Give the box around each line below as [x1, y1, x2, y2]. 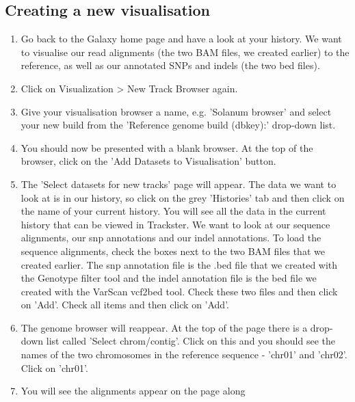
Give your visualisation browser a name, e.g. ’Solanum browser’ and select [21, 104, 332, 118]
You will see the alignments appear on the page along [21, 384, 246, 398]
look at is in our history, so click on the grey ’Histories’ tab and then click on [21, 190, 345, 204]
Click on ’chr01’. [21, 360, 88, 375]
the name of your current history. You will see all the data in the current [21, 204, 326, 218]
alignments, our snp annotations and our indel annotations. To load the [21, 230, 321, 245]
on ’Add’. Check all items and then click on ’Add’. [21, 297, 229, 312]
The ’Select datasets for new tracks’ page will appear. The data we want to [21, 176, 337, 191]
